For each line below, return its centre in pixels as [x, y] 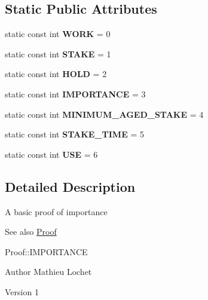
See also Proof [31, 232]
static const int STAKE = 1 [58, 53]
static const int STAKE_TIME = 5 [74, 134]
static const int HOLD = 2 [56, 74]
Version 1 [22, 291]
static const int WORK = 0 [58, 34]
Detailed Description [70, 186]
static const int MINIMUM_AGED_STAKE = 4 [104, 114]
